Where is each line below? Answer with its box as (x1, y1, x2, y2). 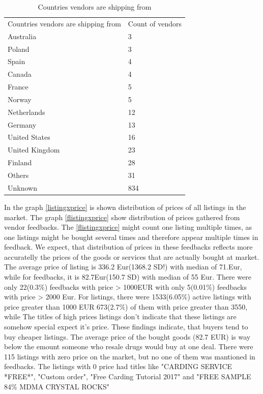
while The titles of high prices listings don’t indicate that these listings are (4, 311, 237, 322)
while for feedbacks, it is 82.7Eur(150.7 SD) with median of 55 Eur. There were (4, 271, 251, 282)
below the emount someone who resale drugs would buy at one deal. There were (4, 341, 253, 352)
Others (8, 169, 29, 180)
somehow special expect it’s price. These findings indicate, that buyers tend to (4, 321, 248, 332)
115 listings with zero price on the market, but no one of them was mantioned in (4, 351, 255, 361)
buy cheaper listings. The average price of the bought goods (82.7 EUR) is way (4, 331, 251, 342)
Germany (8, 119, 37, 130)
